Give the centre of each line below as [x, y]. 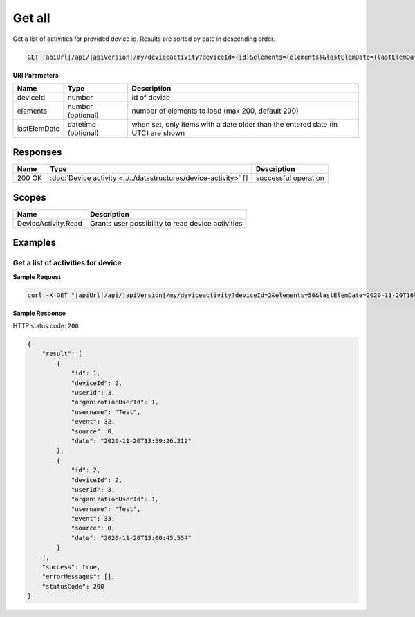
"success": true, [71, 567]
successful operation [290, 178]
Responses [37, 152]
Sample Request [37, 276]
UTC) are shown [158, 133]
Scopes [29, 197]
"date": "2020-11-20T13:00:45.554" [131, 538]
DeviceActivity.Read [50, 223]
